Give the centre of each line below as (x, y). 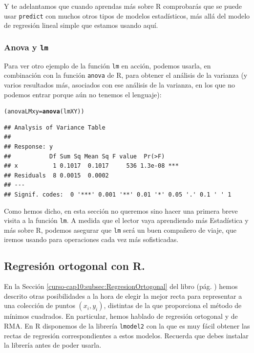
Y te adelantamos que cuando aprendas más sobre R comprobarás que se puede (123, 6)
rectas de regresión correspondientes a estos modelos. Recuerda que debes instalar (126, 335)
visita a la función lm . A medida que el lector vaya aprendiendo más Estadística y (126, 220)
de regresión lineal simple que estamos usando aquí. (81, 25)
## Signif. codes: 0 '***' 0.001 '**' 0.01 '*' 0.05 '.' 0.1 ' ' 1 (118, 194)
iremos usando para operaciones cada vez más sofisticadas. (91, 239)
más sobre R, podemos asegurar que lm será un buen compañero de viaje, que (120, 230)
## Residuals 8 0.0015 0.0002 (56, 175)
